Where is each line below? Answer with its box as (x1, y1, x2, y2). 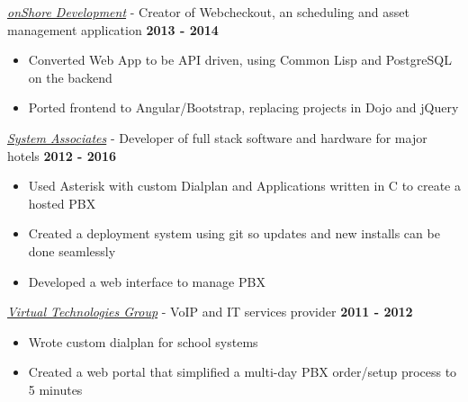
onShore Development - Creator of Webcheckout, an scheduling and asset (7, 3, 409, 21)
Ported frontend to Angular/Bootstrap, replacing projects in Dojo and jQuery (28, 98, 459, 117)
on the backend (28, 67, 112, 86)
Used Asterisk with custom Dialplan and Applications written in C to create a (28, 176, 461, 195)
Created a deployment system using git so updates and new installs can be (28, 224, 440, 243)
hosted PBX (28, 193, 96, 212)
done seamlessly (28, 241, 116, 260)
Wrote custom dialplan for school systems (28, 332, 258, 351)
